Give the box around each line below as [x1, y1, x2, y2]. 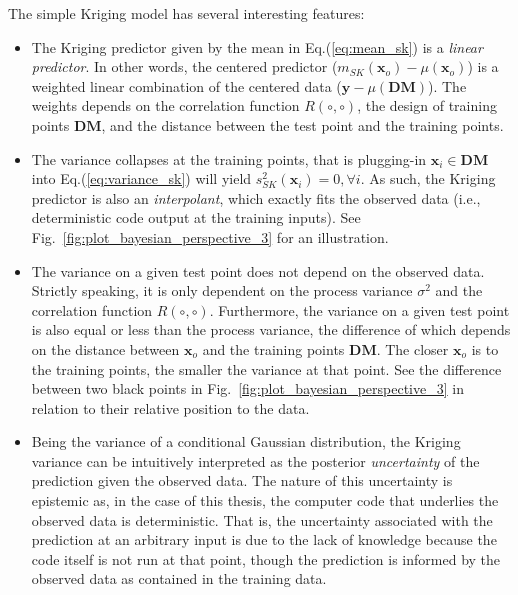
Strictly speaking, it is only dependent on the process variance [31, 280, 413, 301]
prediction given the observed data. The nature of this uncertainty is [31, 470, 453, 491]
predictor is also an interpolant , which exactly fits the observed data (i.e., [31, 187, 481, 208]
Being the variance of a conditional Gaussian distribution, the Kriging [31, 431, 461, 452]
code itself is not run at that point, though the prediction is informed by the [31, 548, 501, 569]
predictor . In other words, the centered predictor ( [31, 56, 338, 77]
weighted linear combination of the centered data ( [31, 75, 342, 96]
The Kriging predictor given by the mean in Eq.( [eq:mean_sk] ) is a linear [31, 36, 483, 57]
